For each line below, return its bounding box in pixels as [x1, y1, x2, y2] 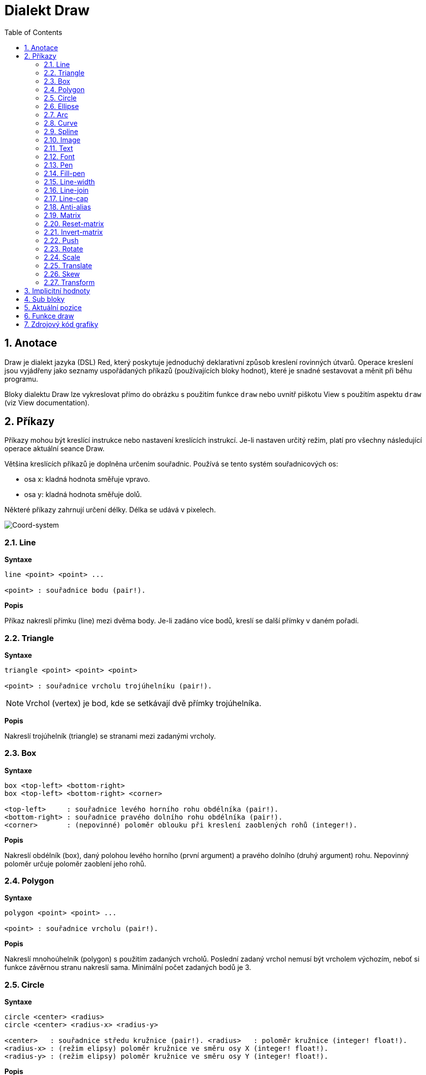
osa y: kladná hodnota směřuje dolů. [24, 490, 142, 499]
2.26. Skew [44, 269, 80, 278]
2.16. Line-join [44, 185, 89, 194]
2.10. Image [44, 135, 81, 144]
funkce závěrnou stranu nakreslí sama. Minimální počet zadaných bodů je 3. [4, 963, 251, 972]
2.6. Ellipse [44, 102, 79, 110]
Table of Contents [4, 28, 63, 36]
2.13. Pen [44, 160, 73, 169]
